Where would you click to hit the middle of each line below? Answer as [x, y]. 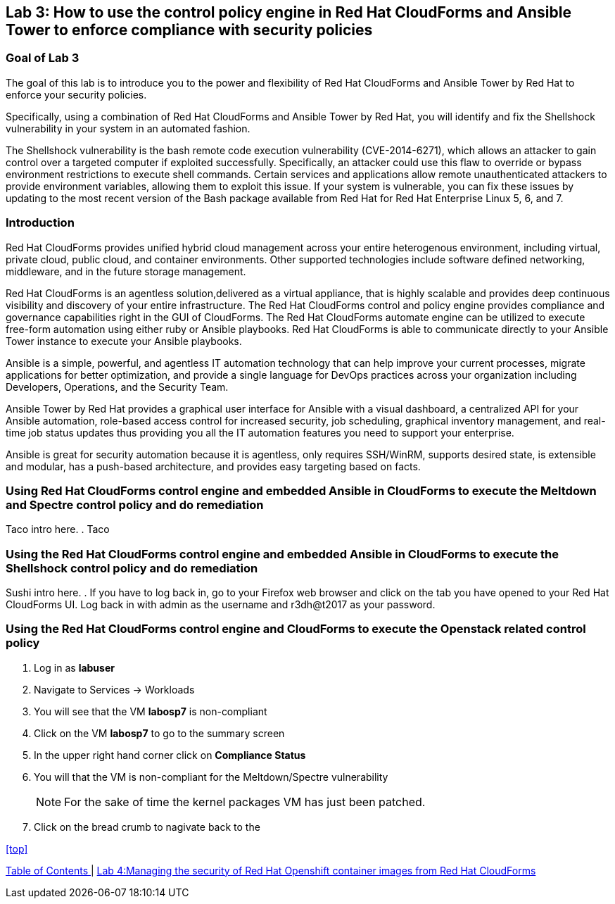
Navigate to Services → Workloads [114, 689]
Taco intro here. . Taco [58, 529]
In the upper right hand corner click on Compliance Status [170, 755]
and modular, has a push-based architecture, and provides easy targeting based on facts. [213, 466]
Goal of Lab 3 [43, 58]
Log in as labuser [74, 667]
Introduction [40, 223]
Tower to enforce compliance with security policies [189, 30]
